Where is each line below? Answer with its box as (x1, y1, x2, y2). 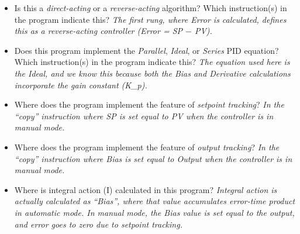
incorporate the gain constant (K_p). (14, 78, 147, 91)
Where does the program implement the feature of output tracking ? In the (14, 140, 280, 153)
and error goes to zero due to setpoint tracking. (14, 218, 182, 230)
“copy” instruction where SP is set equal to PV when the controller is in (14, 109, 274, 122)
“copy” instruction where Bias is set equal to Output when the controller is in (14, 152, 292, 164)
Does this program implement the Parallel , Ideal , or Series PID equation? (14, 44, 279, 56)
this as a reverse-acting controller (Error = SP (14, 25, 183, 37)
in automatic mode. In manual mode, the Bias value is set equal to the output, (14, 206, 295, 218)
